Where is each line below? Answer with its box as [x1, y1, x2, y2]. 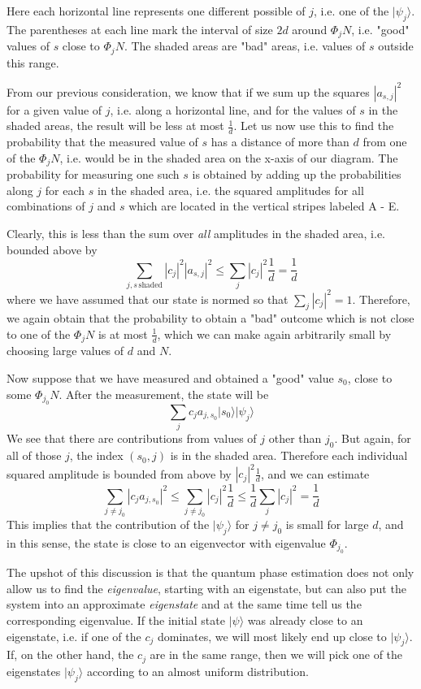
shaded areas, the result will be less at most [7, 117, 224, 134]
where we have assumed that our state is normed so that [7, 290, 289, 307]
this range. [7, 54, 59, 71]
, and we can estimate [260, 465, 370, 482]
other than [268, 430, 322, 447]
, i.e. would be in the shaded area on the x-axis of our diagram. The [59, 149, 398, 166]
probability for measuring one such [7, 166, 180, 183]
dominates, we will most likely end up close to [157, 627, 387, 644]
